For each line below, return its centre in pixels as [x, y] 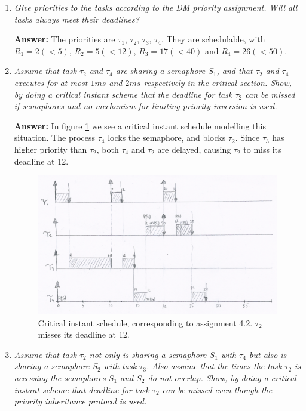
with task [120, 366]
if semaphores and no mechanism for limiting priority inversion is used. [146, 106]
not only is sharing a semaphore [148, 354]
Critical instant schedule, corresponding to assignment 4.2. [145, 322]
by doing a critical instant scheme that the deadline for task [123, 94]
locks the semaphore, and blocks [167, 137]
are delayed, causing [194, 149]
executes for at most [51, 82]
